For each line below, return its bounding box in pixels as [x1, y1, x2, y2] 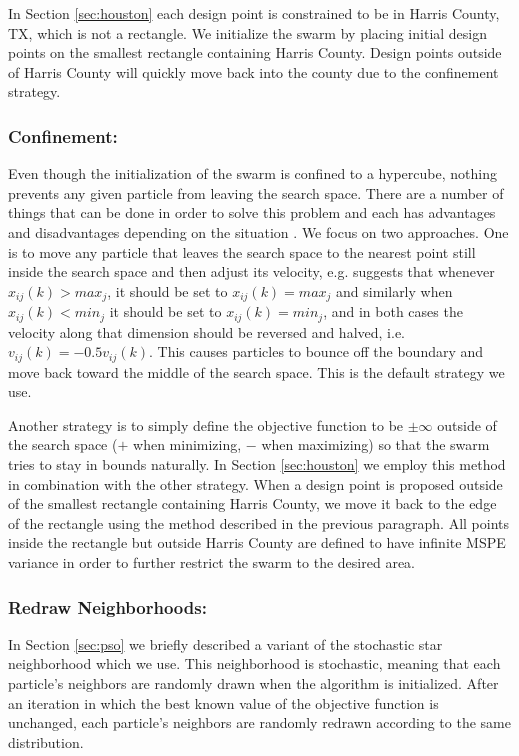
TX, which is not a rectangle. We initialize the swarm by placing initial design [8, 22, 488, 43]
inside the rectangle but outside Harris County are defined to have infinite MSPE [8, 532, 506, 553]
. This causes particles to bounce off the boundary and [149, 341, 484, 362]
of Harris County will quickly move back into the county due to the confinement [8, 61, 499, 82]
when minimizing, [133, 434, 242, 455]
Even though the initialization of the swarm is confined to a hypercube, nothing [8, 163, 497, 184]
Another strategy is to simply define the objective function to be [8, 414, 404, 435]
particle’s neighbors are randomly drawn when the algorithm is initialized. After [8, 673, 499, 694]
